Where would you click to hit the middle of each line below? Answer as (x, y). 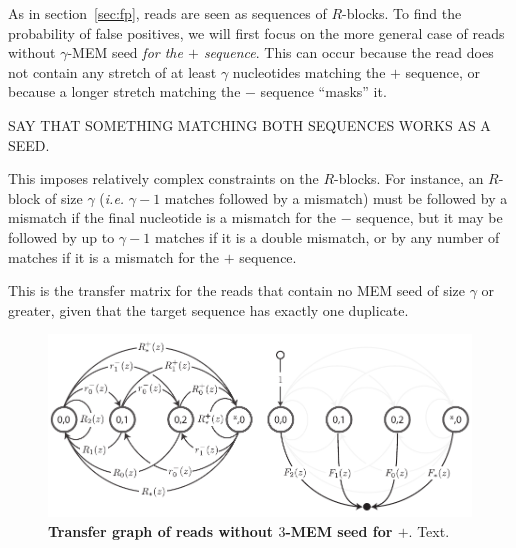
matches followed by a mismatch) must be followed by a (336, 197)
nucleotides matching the (309, 71)
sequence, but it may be (429, 217)
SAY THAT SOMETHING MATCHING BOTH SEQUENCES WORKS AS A (249, 124)
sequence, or (442, 71)
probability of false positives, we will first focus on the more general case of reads (256, 32)
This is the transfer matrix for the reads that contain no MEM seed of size (237, 290)
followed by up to (61, 236)
